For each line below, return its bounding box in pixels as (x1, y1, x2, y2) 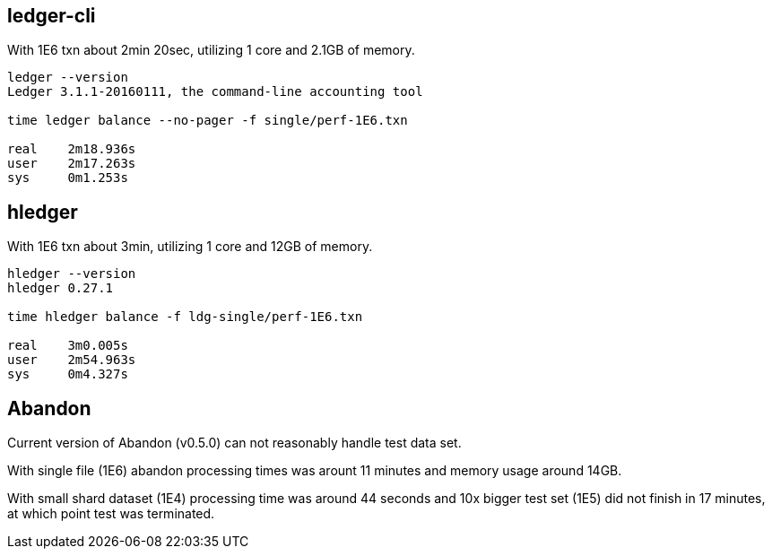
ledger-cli (7, 4, 96, 27)
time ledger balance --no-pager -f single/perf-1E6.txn (7, 113, 408, 128)
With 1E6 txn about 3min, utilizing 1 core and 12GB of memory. (7, 239, 373, 255)
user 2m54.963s (7, 352, 136, 368)
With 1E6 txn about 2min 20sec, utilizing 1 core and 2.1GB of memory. (7, 42, 415, 58)
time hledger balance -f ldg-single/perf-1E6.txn (7, 309, 363, 325)
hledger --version (7, 266, 136, 282)
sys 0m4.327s (7, 367, 128, 382)
